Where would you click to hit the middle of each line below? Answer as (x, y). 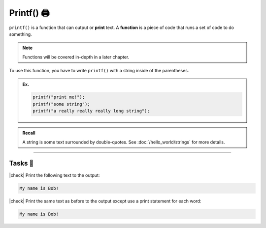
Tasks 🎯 (21, 163)
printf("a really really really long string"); (91, 111)
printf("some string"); (62, 104)
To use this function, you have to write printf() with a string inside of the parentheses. (99, 71)
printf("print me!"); (59, 97)
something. (20, 34)
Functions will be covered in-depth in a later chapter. (76, 57)
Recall (29, 133)
